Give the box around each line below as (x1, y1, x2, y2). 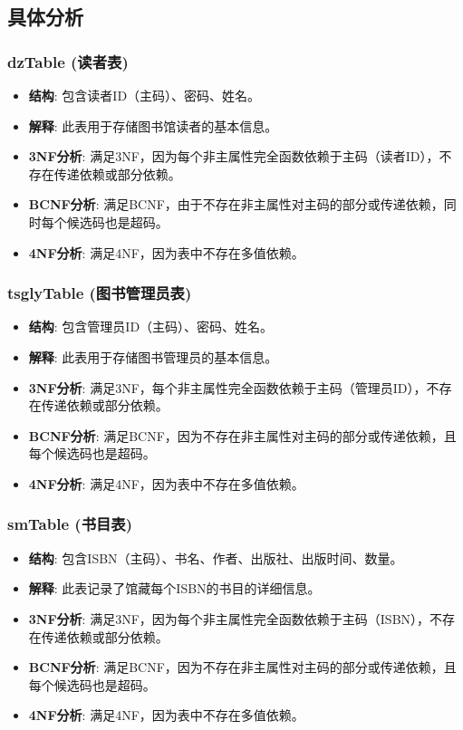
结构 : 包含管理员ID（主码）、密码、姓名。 (28, 317, 274, 336)
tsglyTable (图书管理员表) (7, 282, 192, 304)
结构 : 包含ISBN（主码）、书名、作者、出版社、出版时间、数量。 (28, 548, 403, 567)
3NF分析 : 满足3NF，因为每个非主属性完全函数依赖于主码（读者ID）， (28, 147, 439, 166)
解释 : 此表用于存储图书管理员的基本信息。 (28, 347, 278, 366)
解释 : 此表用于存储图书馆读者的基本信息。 (28, 116, 278, 135)
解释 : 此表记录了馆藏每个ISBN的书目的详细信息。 (28, 579, 321, 598)
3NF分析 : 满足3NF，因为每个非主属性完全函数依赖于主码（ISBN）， (28, 609, 430, 628)
